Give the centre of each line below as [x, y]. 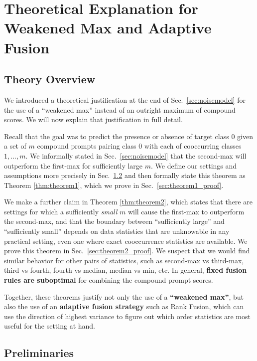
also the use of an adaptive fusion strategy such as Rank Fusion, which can [124, 306]
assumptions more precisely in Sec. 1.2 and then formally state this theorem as [125, 175]
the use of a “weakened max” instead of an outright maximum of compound [120, 109]
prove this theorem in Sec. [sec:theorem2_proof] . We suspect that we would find [127, 251]
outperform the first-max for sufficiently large [73, 165]
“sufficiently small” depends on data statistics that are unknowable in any [117, 231]
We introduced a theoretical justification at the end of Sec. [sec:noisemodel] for [125, 99]
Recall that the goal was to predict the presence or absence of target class [117, 136]
